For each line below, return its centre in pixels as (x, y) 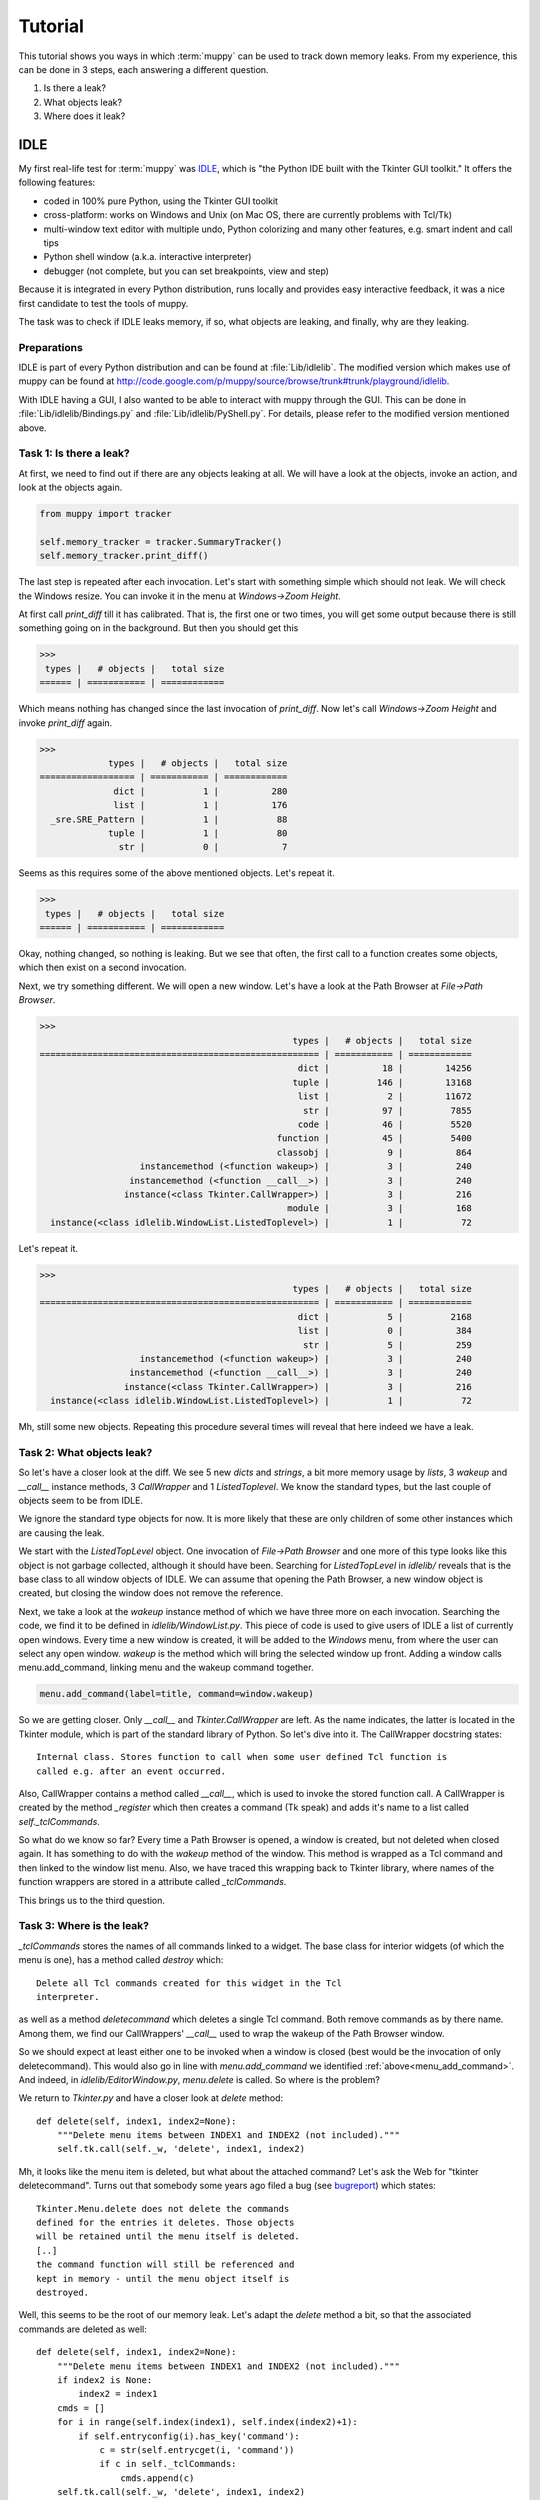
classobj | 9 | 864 (374, 1152)
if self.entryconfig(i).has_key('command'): (189, 2436)
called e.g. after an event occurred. (131, 1771)
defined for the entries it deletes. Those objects (165, 2223)
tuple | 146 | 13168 (382, 1082)
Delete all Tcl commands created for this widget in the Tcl (189, 1983)
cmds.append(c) (157, 2478)
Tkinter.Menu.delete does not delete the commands (163, 2208)
